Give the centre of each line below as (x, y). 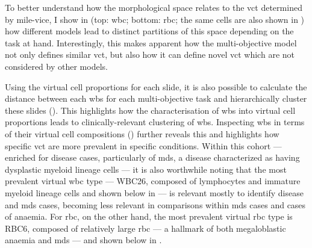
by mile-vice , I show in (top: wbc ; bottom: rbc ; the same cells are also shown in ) (155, 19)
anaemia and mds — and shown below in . (83, 240)
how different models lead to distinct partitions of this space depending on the (149, 31)
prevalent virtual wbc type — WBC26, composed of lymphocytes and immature (153, 181)
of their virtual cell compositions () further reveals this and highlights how (142, 133)
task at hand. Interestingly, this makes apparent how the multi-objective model (151, 42)
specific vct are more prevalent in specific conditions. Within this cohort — (143, 145)
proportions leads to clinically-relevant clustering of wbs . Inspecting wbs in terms (155, 122)
